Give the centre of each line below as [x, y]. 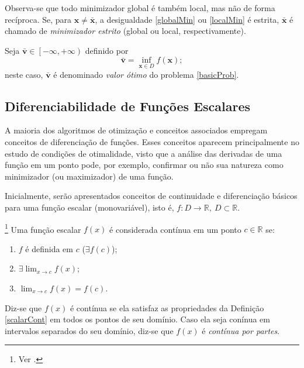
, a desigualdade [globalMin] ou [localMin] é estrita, [187, 19]
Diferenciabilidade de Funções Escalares [128, 106]
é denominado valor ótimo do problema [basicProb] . [146, 74]
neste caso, [24, 74]
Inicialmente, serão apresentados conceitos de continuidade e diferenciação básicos [151, 196]
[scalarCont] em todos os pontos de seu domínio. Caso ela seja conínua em [137, 319]
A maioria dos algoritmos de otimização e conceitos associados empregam [136, 130]
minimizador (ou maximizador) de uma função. [89, 176]
